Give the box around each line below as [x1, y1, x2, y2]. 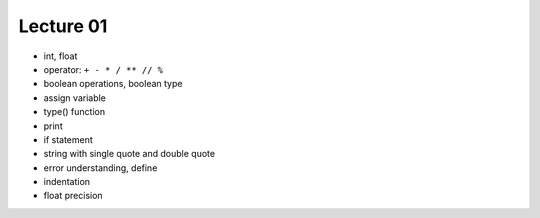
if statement [43, 133, 94, 145]
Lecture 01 [18, 15, 108, 37]
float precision [43, 190, 104, 202]
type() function [43, 106, 105, 118]
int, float [43, 50, 78, 62]
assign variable [43, 91, 107, 104]
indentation [43, 176, 90, 188]
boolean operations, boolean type [43, 78, 183, 90]
